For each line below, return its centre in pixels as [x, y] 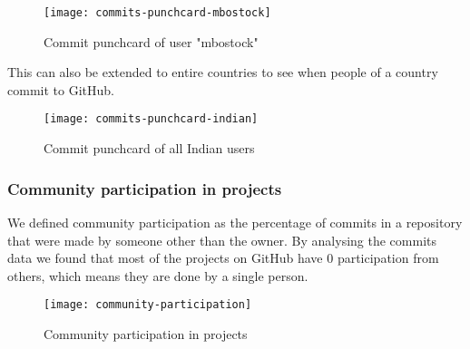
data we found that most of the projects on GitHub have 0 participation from [223, 258]
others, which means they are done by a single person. [158, 275]
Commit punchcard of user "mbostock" [151, 41]
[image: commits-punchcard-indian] [151, 119]
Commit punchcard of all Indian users [149, 148]
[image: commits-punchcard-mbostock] [157, 13]
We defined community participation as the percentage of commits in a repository [235, 222]
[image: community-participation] [148, 305]
